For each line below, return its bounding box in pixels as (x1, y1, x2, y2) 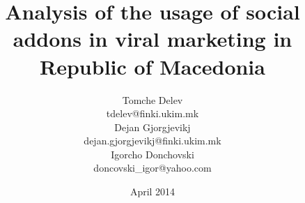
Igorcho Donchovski (111, 146, 194, 161)
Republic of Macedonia (40, 52, 265, 80)
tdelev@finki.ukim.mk (106, 106, 199, 121)
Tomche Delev (122, 92, 183, 107)
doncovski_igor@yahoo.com (93, 160, 212, 175)
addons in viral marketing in (13, 24, 292, 53)
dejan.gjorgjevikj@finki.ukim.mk (84, 133, 221, 148)
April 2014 (130, 184, 175, 199)
